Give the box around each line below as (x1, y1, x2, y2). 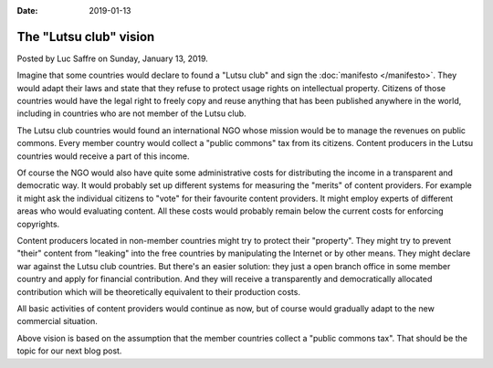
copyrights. (16, 218, 60, 229)
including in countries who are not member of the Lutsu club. (16, 108, 246, 119)
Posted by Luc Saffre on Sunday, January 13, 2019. (16, 53, 209, 64)
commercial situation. (16, 316, 98, 327)
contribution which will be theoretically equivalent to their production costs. (16, 286, 301, 297)
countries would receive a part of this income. (16, 151, 191, 162)
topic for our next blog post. (16, 345, 122, 356)
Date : (16, 5, 38, 16)
